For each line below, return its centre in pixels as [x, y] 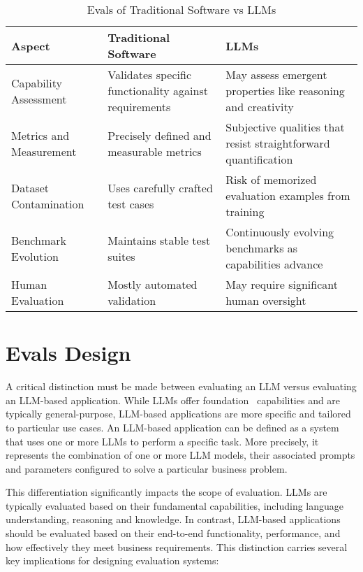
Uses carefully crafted [160, 187]
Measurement [44, 151]
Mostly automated [153, 284]
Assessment [39, 99]
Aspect [31, 45]
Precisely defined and [160, 135]
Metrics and [40, 135]
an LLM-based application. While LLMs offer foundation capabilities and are [173, 400]
